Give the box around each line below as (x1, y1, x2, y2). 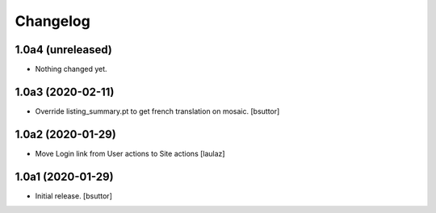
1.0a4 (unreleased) (15, 43, 112, 56)
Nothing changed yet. (35, 65, 108, 74)
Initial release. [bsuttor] (35, 190, 112, 201)
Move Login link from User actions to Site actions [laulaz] (35, 148, 225, 158)
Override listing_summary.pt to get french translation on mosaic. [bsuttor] (35, 106, 280, 116)
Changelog (15, 12, 90, 30)
